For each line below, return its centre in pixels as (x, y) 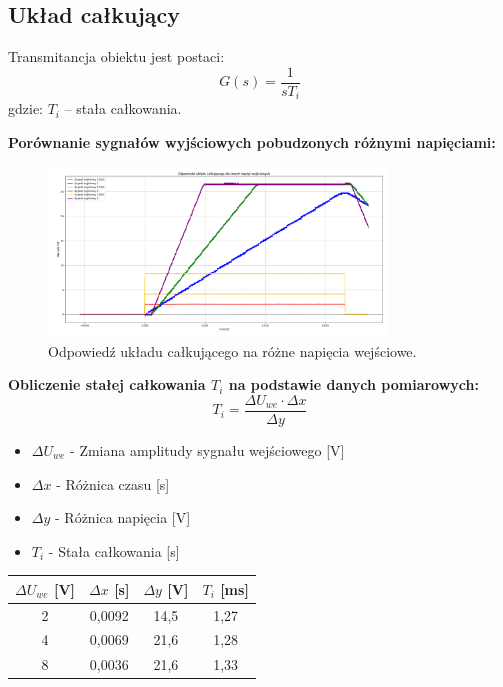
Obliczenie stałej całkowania (107, 384)
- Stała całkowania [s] (114, 550)
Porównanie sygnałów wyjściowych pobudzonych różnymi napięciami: (252, 141)
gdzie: (25, 108)
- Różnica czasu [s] (113, 483)
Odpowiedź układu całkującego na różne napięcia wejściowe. (232, 350)
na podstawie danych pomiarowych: (353, 384)
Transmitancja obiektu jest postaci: (116, 56)
